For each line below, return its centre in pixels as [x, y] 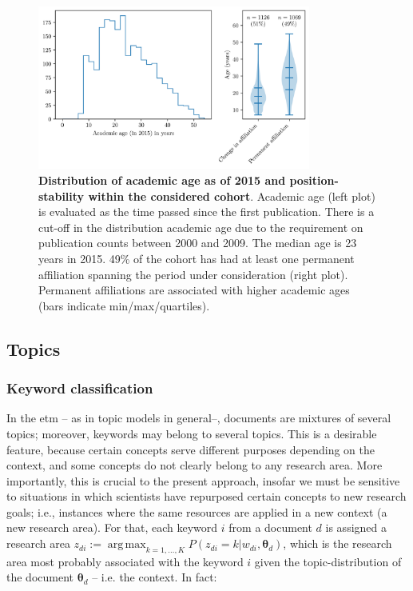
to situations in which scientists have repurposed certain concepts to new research [206, 496]
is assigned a [356, 527]
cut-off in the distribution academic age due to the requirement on [201, 227]
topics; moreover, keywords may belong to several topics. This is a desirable [192, 433]
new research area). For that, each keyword [112, 527]
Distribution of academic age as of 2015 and [162, 180]
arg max [127, 545]
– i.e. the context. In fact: [155, 577]
